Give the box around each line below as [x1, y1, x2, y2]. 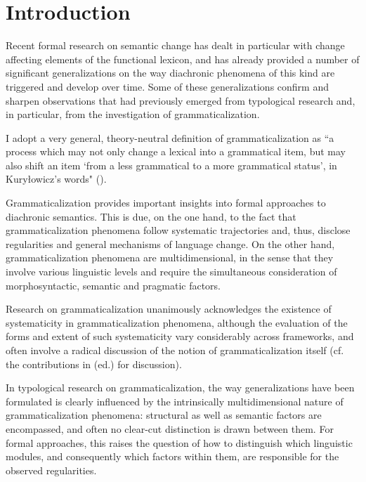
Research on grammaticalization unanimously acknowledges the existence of [6, 301, 332, 316]
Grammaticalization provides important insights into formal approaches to [6, 195, 326, 210]
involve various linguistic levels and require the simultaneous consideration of [6, 264, 337, 279]
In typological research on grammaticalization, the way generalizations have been [6, 380, 355, 395]
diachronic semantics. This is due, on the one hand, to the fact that [6, 209, 296, 223]
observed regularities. [6, 462, 97, 477]
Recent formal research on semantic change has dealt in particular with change [6, 38, 345, 53]
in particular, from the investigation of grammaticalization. [6, 107, 260, 122]
